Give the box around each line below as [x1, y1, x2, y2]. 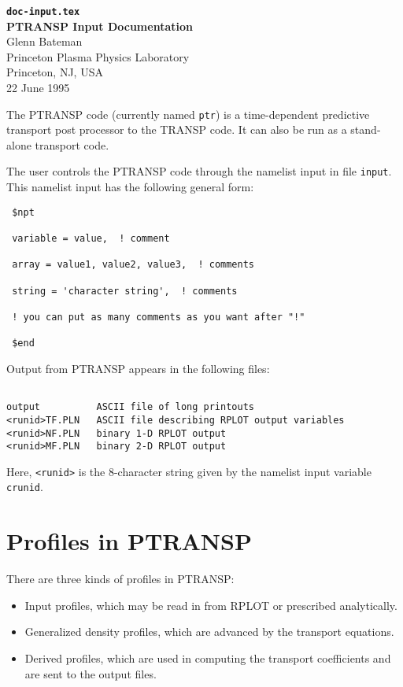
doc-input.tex [6, 6, 80, 17]
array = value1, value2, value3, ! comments [12, 259, 254, 271]
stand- [350, 121, 381, 138]
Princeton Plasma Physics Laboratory [6, 48, 190, 65]
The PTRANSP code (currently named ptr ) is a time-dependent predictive [6, 105, 370, 122]
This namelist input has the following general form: [6, 179, 254, 195]
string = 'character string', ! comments [12, 285, 238, 297]
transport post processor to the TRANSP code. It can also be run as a [6, 121, 347, 138]
